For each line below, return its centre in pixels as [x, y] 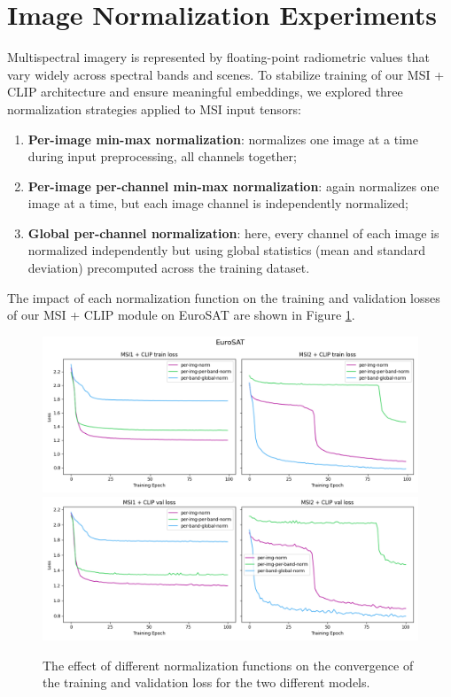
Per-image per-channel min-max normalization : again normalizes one [233, 186]
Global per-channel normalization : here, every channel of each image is [233, 232]
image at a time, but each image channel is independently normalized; [218, 203]
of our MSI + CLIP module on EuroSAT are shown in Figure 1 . [181, 315]
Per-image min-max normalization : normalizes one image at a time [223, 139]
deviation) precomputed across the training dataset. [169, 268]
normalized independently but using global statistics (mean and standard [226, 250]
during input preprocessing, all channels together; [162, 156]
